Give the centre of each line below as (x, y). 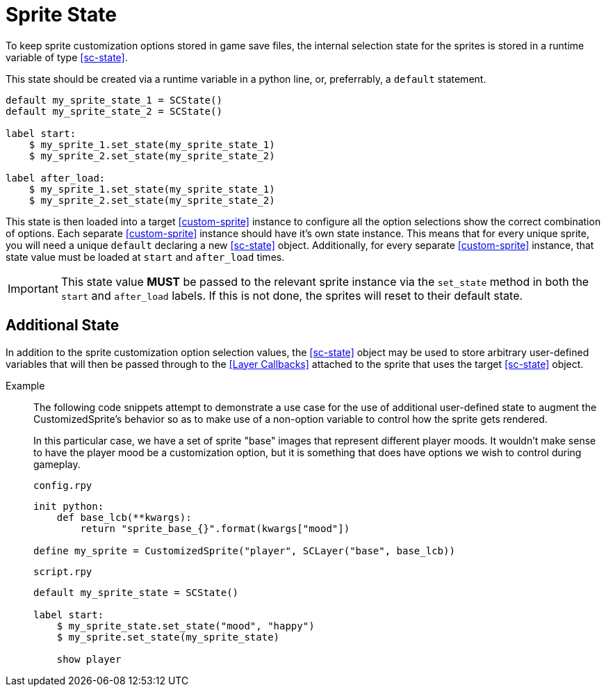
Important (33, 288)
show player (89, 659)
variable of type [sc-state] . (67, 57)
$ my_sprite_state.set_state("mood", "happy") (186, 626)
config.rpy (63, 485)
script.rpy (63, 571)
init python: (69, 506)
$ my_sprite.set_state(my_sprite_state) (168, 637)
